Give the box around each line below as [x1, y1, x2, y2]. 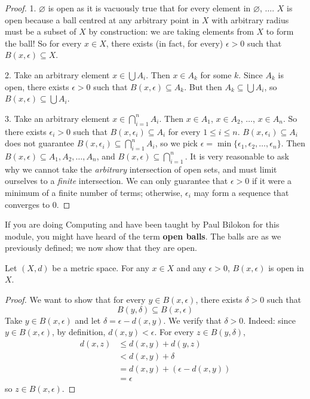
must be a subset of [5, 25, 76, 38]
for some [200, 68, 232, 81]
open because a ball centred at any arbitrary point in [5, 13, 199, 26]
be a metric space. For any [52, 261, 149, 274]
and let [75, 314, 101, 326]
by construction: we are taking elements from [88, 25, 254, 38]
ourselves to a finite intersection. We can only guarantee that [5, 174, 228, 187]
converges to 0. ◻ [5, 198, 70, 210]
